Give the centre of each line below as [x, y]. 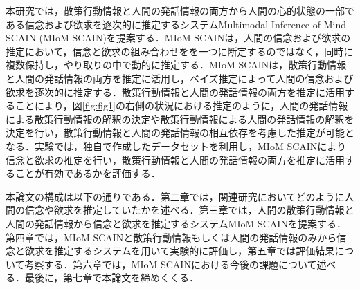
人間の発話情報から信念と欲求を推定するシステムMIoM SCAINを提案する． [176, 223]
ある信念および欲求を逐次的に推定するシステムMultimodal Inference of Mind [176, 24]
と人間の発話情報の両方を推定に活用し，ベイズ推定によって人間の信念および [180, 78]
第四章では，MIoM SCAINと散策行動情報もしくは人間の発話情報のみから [171, 237]
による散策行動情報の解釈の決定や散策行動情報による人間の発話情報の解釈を [180, 119]
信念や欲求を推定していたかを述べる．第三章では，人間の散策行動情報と [189, 210]
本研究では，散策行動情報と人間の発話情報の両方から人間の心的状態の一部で [180, 10]
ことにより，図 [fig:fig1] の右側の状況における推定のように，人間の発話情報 [181, 105]
